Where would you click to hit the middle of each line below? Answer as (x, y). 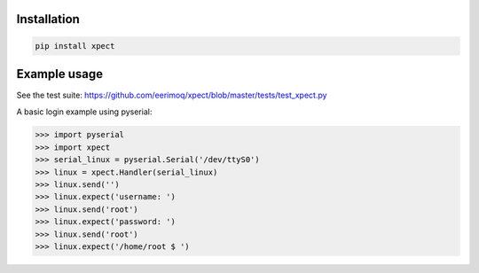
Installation (48, 19)
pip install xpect (75, 46)
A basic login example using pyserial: (84, 112)
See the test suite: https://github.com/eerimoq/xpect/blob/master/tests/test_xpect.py (172, 95)
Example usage (60, 74)
